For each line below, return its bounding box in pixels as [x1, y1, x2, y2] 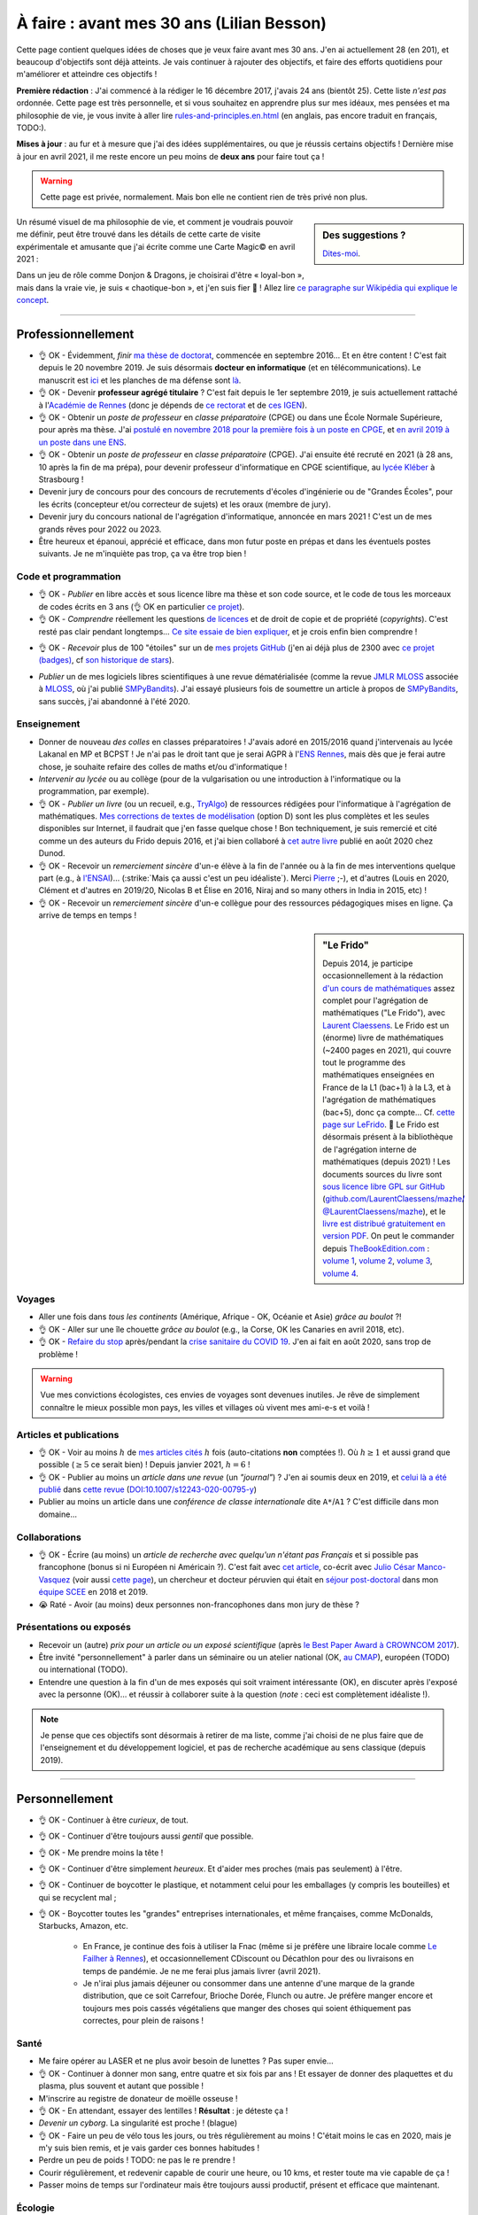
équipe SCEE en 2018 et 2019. [38, 1587, 149, 1597]
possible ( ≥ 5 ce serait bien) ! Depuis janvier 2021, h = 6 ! [38, 1459, 251, 1470]
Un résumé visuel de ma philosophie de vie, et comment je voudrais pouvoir [16, 216, 294, 227]
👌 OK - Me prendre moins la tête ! [38, 1847, 164, 1858]
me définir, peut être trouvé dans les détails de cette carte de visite [16, 229, 261, 239]
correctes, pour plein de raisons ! [82, 2016, 204, 2026]
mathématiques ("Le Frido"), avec [322, 1007, 446, 1018]
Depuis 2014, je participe [322, 958, 413, 968]
